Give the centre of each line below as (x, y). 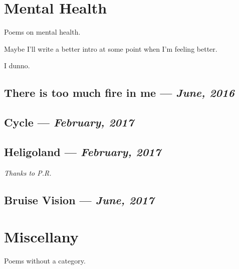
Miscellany (41, 237)
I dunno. (17, 65)
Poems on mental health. (42, 32)
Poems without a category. (45, 261)
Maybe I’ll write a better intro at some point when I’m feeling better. (111, 48)
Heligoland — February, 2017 (82, 151)
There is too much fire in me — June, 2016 (119, 93)
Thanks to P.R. (28, 172)
